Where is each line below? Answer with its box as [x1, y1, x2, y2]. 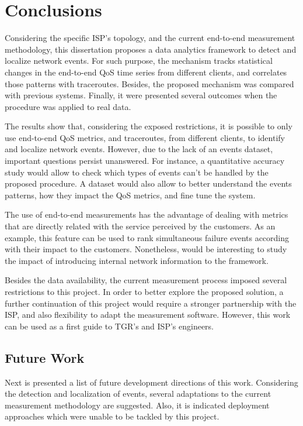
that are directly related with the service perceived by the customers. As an [5, 220, 276, 232]
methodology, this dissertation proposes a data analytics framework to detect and [5, 43, 297, 55]
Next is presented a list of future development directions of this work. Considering [5, 376, 298, 388]
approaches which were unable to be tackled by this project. [5, 410, 220, 422]
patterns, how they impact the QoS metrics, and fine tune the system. [5, 188, 256, 201]
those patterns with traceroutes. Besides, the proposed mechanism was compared [5, 77, 294, 90]
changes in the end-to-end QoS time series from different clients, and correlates [5, 66, 287, 78]
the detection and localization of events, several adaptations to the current [5, 387, 271, 400]
